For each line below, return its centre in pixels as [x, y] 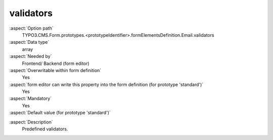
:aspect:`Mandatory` [31, 99]
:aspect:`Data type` [29, 42]
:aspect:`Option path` [31, 28]
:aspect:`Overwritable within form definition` [55, 70]
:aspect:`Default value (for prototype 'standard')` [60, 113]
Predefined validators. [45, 129]
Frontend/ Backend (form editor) [56, 63]
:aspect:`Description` [31, 122]
